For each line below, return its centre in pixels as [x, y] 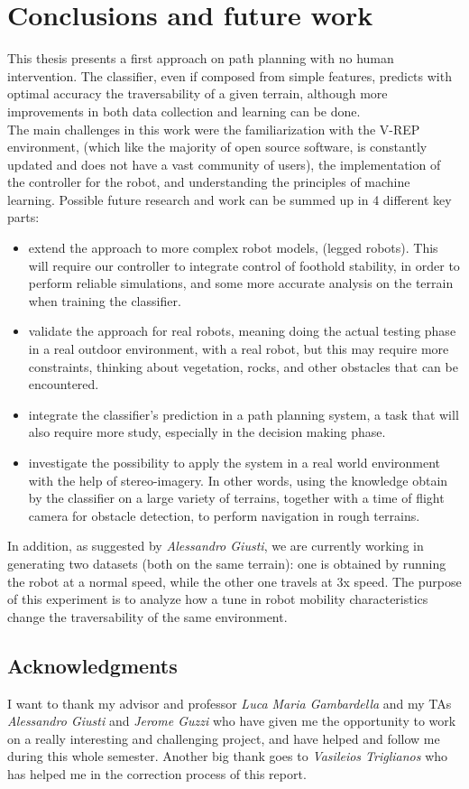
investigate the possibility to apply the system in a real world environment [234, 462]
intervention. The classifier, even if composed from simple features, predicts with [230, 75]
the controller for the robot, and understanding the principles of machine [209, 182]
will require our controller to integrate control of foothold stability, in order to [244, 265]
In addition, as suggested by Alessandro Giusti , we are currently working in [216, 546]
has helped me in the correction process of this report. [157, 773]
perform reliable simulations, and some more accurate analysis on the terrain [241, 283]
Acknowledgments [92, 665]
